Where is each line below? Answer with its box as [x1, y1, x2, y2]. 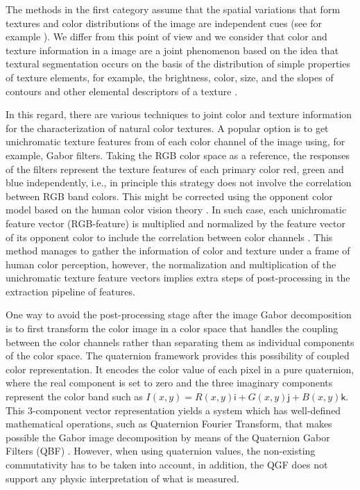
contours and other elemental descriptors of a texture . [6, 83, 238, 98]
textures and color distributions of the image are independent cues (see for [6, 15, 322, 30]
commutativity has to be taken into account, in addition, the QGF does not [6, 457, 328, 471]
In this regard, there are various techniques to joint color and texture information [6, 107, 352, 122]
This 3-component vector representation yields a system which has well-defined [6, 402, 341, 417]
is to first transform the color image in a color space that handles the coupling [6, 321, 338, 336]
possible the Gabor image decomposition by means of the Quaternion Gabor [6, 430, 330, 444]
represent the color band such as [6, 389, 143, 404]
